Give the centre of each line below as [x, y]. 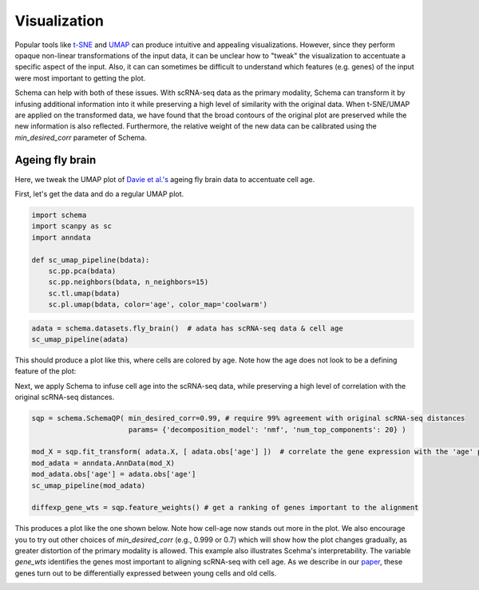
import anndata [61, 237]
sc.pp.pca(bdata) [82, 271]
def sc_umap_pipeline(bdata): [91, 260]
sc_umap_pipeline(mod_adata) [89, 485]
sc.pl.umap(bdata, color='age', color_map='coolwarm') [158, 305]
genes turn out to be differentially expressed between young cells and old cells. [146, 573]
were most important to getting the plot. [80, 78]
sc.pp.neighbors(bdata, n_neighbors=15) [129, 282]
